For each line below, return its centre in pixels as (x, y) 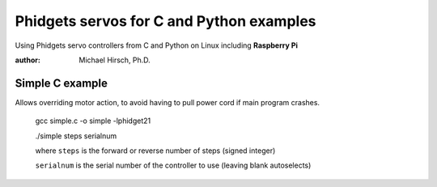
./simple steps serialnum (76, 136)
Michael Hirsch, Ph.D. (115, 60)
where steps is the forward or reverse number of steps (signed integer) (155, 151)
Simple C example (62, 83)
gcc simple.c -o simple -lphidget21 (93, 121)
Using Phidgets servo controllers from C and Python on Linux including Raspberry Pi (157, 45)
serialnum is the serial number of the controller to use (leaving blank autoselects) (173, 165)
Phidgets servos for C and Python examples (165, 21)
